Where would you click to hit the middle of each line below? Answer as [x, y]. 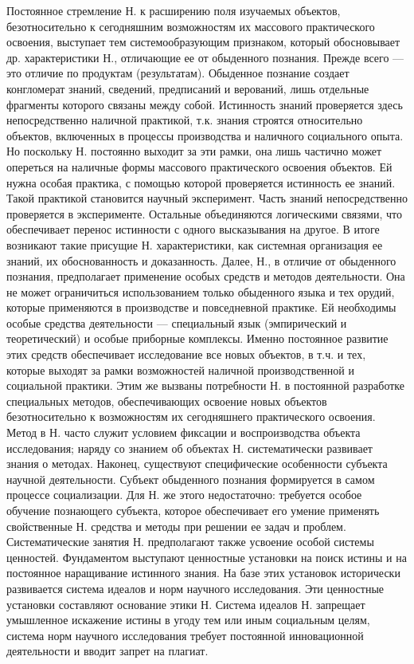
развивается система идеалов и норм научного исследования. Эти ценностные [195, 588]
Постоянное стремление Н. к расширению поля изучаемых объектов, [174, 10]
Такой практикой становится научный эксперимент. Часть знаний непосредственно [207, 198]
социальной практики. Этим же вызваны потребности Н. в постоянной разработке [205, 385]
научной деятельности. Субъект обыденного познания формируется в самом [191, 479]
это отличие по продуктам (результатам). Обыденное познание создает [178, 73]
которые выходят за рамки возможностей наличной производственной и [181, 369]
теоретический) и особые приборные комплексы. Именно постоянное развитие [197, 338]
